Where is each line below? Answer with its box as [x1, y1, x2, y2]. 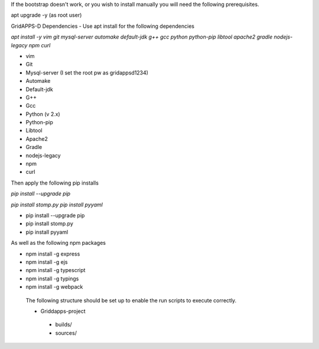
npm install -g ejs [25, 258, 68, 266]
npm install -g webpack [25, 283, 83, 290]
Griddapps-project [40, 308, 86, 315]
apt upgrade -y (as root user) [11, 12, 82, 19]
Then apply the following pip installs [11, 179, 99, 186]
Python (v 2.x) [25, 110, 60, 118]
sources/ [55, 329, 77, 337]
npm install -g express [25, 250, 80, 257]
